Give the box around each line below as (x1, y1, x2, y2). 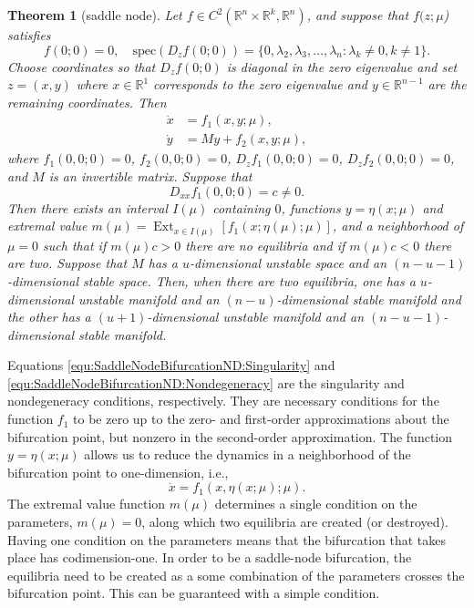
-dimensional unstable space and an (189, 253, 387, 273)
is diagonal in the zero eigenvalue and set (226, 57, 458, 76)
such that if (43, 235, 107, 254)
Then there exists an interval (7, 198, 169, 217)
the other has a (7, 307, 91, 326)
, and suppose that (306, 5, 409, 24)
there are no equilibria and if (185, 235, 345, 254)
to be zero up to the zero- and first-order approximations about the (73, 409, 449, 428)
